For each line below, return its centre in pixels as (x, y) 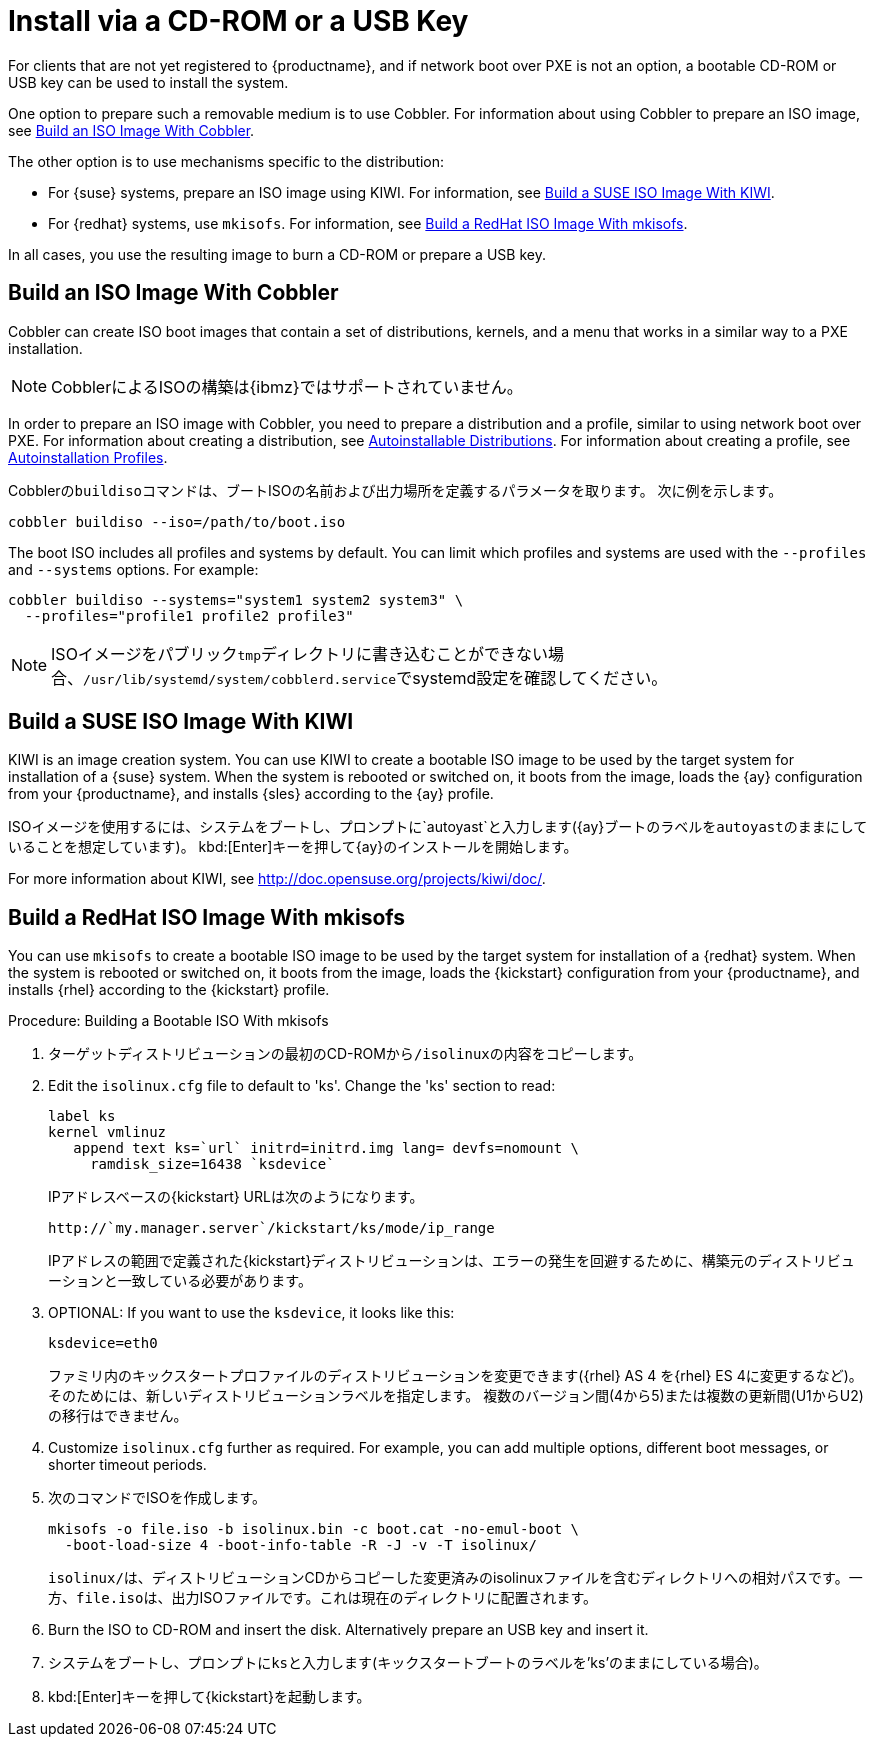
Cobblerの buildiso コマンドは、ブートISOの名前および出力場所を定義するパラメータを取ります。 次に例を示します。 (395, 490)
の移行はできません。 (118, 1416)
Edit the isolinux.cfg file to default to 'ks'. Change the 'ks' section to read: (302, 1086)
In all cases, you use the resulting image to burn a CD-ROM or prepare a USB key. (277, 254)
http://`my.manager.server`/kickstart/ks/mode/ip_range (271, 1228)
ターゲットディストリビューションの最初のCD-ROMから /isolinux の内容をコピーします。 (345, 1054)
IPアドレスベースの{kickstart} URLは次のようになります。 (236, 1197)
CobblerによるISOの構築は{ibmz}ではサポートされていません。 (287, 386)
